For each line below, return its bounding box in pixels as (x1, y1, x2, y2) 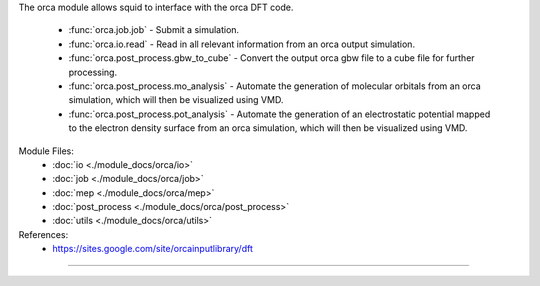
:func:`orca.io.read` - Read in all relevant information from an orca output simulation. (68, 38, 415, 50)
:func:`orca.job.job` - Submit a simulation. (68, 24, 240, 36)
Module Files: (18, 145, 75, 157)
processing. (68, 66, 118, 78)
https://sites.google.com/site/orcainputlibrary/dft (52, 243, 254, 255)
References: (18, 228, 69, 240)
